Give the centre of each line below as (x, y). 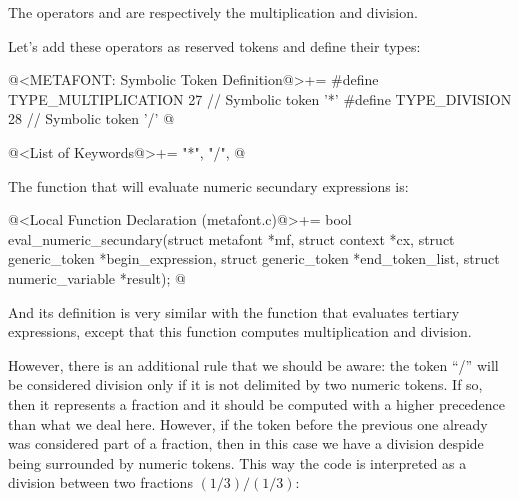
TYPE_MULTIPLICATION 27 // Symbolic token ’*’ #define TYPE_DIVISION (260, 98)
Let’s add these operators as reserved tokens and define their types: (214, 45)
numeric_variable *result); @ (97, 277)
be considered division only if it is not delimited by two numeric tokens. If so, (245, 384)
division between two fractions (100, 482)
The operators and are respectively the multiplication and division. (213, 12)
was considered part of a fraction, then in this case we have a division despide (246, 443)
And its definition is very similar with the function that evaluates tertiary (234, 311)
